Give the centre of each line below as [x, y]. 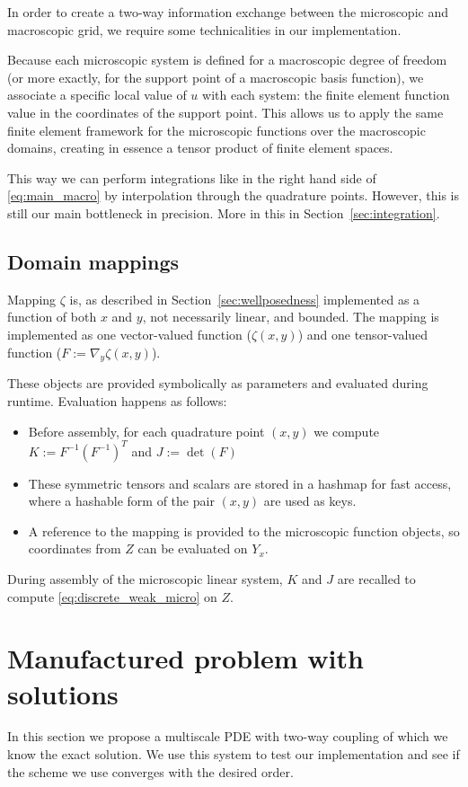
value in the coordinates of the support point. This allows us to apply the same [225, 112]
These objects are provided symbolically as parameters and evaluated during [218, 383]
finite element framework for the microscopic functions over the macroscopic [216, 130]
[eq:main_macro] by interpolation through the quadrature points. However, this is [233, 195]
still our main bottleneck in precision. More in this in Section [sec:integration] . [224, 212]
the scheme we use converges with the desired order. [150, 771]
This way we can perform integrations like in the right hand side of [192, 177]
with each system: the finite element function [326, 95]
